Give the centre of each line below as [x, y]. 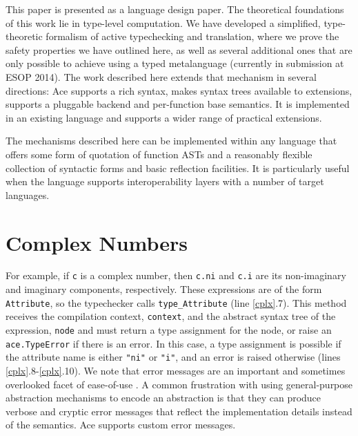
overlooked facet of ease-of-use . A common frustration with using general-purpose [179, 384]
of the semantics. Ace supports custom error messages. [121, 425]
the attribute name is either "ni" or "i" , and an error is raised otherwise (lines [173, 357]
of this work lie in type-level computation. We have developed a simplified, [163, 22]
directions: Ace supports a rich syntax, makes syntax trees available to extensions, [179, 90]
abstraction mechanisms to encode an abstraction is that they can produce [163, 398]
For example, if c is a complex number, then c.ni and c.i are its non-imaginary [176, 275]
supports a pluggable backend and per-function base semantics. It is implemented [178, 104]
